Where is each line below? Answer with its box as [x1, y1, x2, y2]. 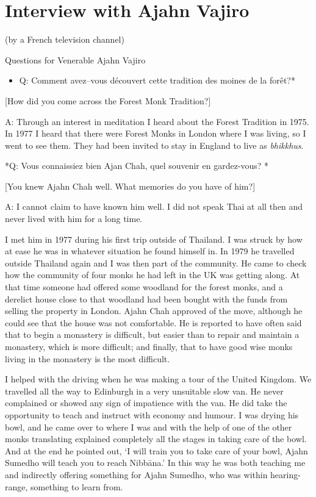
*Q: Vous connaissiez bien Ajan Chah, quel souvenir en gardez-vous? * [5, 159, 269, 172]
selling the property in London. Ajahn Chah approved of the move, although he [5, 304, 303, 317]
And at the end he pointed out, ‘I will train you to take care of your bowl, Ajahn [5, 444, 308, 457]
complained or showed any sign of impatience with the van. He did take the [5, 396, 287, 409]
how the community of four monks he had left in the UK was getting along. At [5, 268, 300, 281]
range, [5, 480, 28, 493]
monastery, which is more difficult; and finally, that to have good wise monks [5, 340, 293, 352]
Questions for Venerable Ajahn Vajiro [5, 53, 146, 66]
